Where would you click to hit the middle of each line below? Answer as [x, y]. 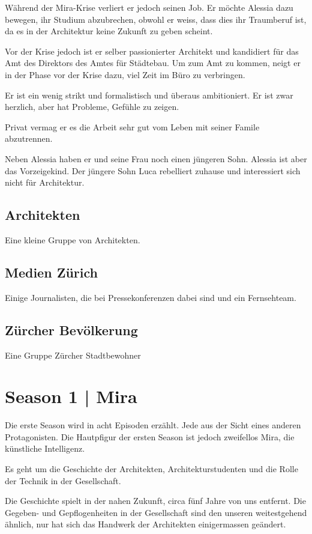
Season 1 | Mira [71, 396]
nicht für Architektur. [45, 182]
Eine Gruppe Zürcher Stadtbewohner [73, 355]
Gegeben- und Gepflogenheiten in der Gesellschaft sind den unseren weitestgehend [156, 512]
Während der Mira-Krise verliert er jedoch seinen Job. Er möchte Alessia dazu [149, 7]
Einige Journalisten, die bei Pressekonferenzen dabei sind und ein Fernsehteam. [151, 297]
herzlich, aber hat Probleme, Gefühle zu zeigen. [92, 107]
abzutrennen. [29, 138]
